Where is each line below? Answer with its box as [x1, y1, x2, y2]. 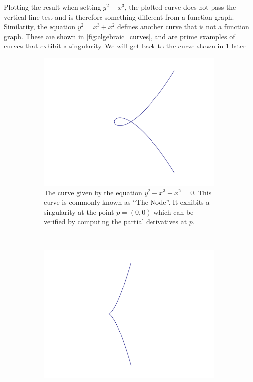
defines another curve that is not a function [117, 21, 249, 32]
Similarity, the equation [4, 21, 75, 32]
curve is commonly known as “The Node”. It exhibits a [44, 197, 210, 207]
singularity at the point [44, 206, 114, 217]
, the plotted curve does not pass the [124, 2, 236, 12]
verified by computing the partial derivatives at [44, 216, 187, 227]
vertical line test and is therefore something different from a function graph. [4, 11, 234, 22]
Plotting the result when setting [4, 2, 101, 12]
